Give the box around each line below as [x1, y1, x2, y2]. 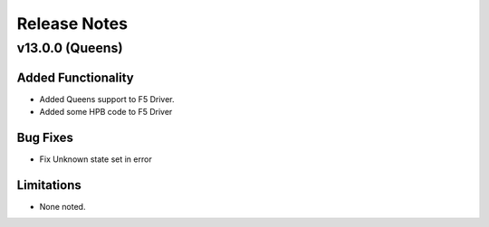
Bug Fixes [16, 129, 74, 145]
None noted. [39, 201, 86, 212]
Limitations [16, 177, 81, 193]
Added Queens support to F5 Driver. [39, 93, 175, 104]
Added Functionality [16, 70, 135, 85]
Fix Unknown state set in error [39, 154, 153, 165]
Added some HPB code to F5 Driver [39, 107, 173, 118]
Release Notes [16, 14, 129, 33]
